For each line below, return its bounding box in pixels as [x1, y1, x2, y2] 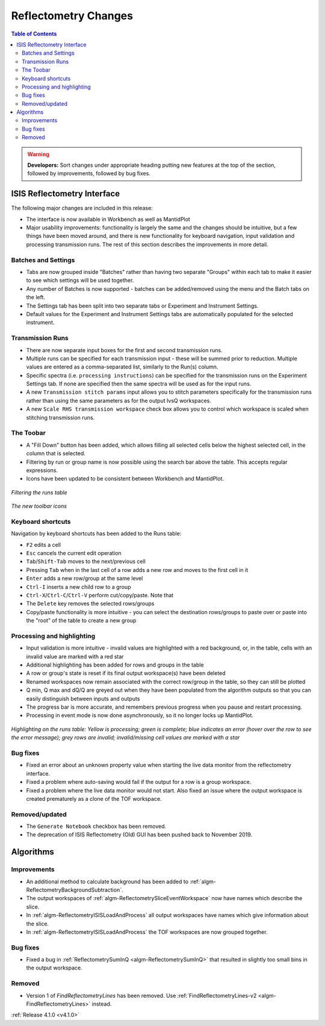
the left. [26, 294, 45, 301]
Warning [27, 151, 49, 158]
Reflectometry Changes [11, 9, 134, 22]
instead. [91, 1000, 112, 1007]
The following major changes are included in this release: [11, 205, 153, 212]
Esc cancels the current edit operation [26, 550, 122, 557]
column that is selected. [26, 450, 85, 457]
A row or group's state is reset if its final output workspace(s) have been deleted [26, 670, 226, 677]
